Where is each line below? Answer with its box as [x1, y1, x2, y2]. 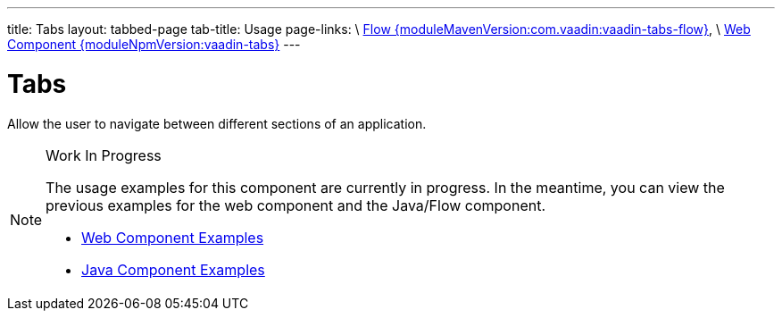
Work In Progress [46, 146, 162, 164]
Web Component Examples [81, 228, 264, 247]
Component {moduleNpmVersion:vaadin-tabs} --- [7, 37, 301, 52]
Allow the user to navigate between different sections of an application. [7, 115, 427, 131]
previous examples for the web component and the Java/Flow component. [46, 196, 546, 214]
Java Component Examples [81, 260, 265, 279]
